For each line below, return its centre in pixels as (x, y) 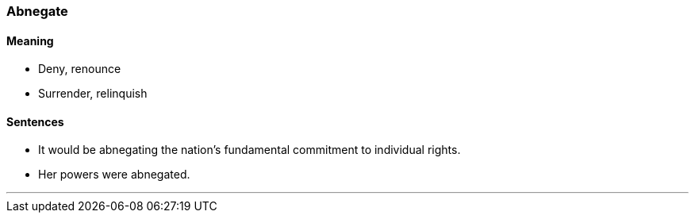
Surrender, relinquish (93, 94)
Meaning (30, 40)
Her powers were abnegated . (114, 175)
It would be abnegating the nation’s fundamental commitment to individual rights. (250, 150)
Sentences (35, 121)
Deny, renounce (80, 69)
